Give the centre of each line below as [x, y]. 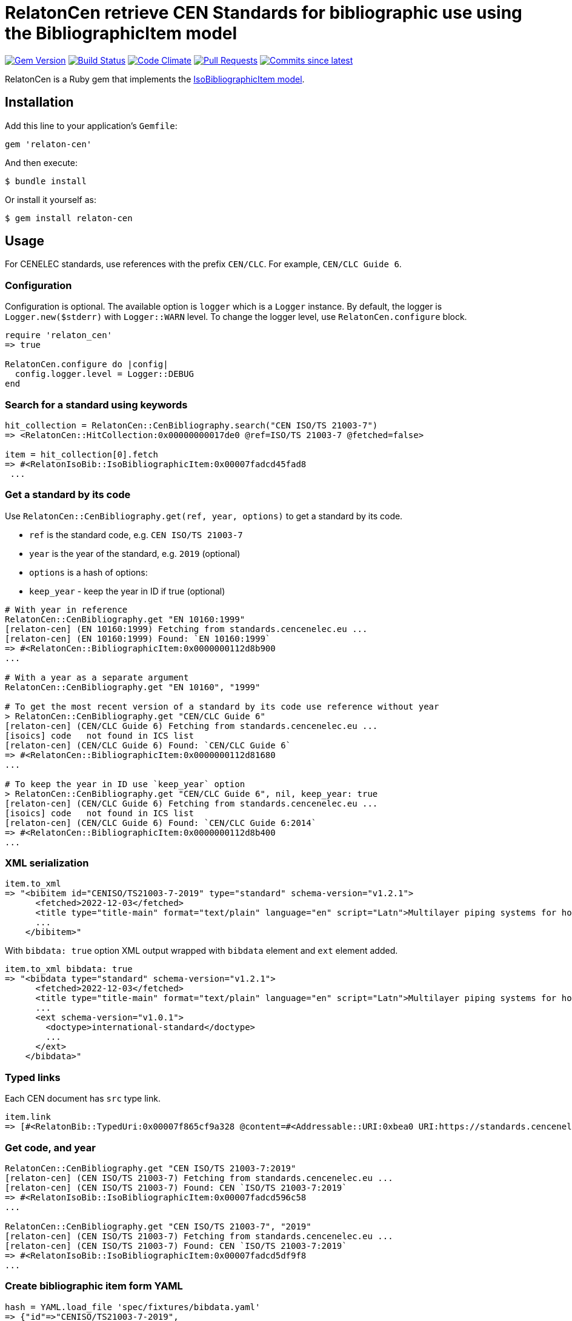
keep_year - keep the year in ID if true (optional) [127, 591]
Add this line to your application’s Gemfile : [91, 125]
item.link [28, 1117]
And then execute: [41, 162]
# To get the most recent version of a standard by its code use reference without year [222, 706]
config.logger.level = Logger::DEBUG [104, 374]
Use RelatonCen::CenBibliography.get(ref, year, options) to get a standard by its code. [204, 516]
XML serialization [47, 863]
